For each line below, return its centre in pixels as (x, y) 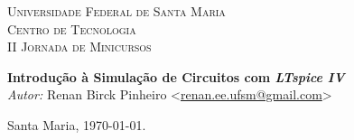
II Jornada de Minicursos (79, 47)
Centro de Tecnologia (72, 28)
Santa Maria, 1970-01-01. (77, 124)
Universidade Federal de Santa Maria (116, 11)
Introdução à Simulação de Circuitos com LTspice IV (176, 76)
